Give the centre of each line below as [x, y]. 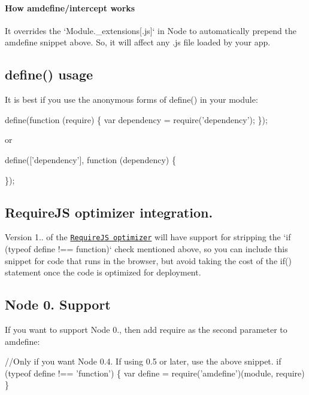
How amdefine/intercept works [70, 7]
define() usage [49, 74]
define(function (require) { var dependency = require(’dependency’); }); [136, 119]
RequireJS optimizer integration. [109, 212]
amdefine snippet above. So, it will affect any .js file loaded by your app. [138, 42]
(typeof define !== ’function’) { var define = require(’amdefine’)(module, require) [155, 373]
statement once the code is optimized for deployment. [103, 272]
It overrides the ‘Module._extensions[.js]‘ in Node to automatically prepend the [151, 30]
